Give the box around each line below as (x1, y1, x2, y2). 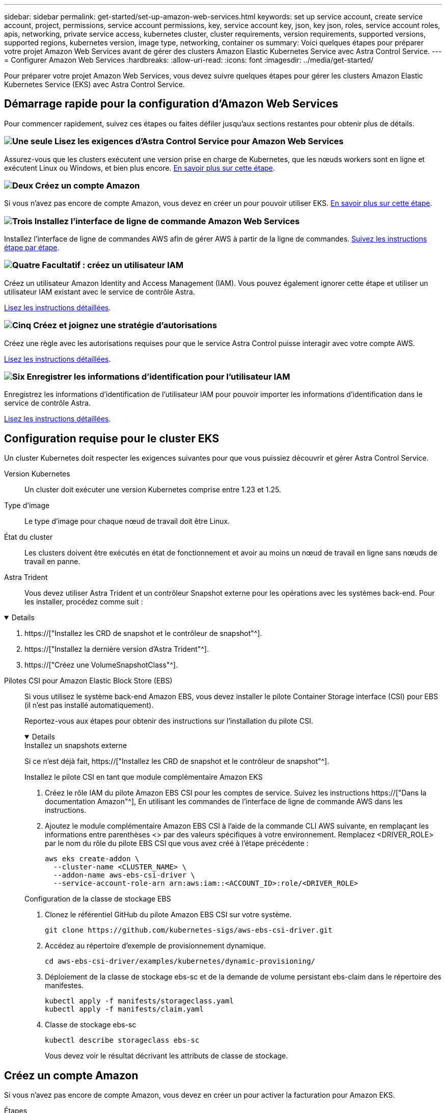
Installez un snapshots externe (24, 741, 127, 750)
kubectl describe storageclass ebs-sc (45, 1036, 200, 1045)
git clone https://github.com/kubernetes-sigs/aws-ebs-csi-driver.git (45, 926, 332, 935)
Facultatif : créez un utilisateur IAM (42, 260, 184, 271)
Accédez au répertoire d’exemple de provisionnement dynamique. (45, 941, 266, 950)
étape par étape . (4, 243, 60, 252)
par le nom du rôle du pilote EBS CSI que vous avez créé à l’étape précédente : (45, 839, 309, 848)
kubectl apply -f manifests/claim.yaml (45, 1005, 204, 1014)
